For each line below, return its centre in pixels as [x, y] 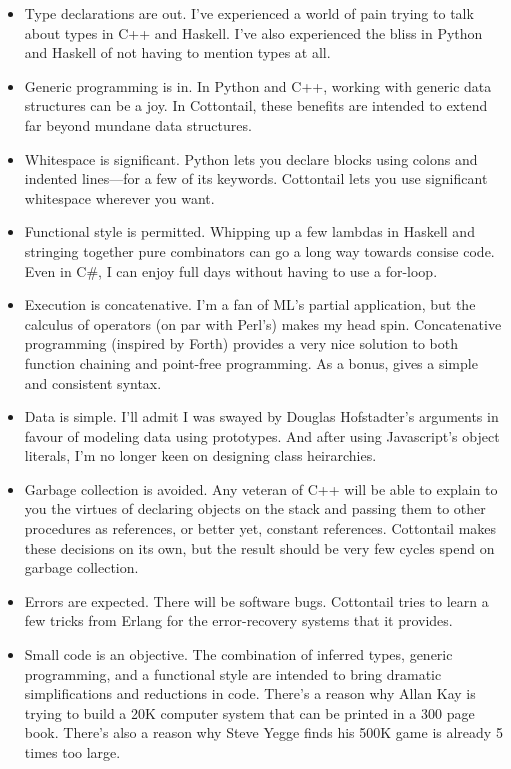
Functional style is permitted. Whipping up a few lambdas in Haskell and [249, 231]
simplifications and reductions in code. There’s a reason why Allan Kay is [250, 693]
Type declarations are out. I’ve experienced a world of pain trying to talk [249, 13]
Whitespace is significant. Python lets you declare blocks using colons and [251, 158]
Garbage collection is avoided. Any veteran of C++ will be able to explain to [261, 488]
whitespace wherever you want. [119, 197]
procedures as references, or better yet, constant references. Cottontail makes [260, 528]
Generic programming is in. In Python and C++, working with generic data [258, 85]
